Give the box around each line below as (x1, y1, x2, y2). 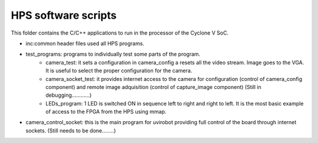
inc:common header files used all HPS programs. (25, 40, 144, 47)
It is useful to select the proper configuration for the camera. (45, 67, 193, 74)
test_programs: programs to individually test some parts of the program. (25, 50, 201, 58)
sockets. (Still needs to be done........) (25, 127, 116, 134)
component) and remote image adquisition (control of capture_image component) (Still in (45, 83, 261, 90)
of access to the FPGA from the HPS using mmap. (45, 108, 167, 115)
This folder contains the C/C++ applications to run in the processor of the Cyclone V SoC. (11, 29, 229, 36)
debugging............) (45, 91, 92, 99)
